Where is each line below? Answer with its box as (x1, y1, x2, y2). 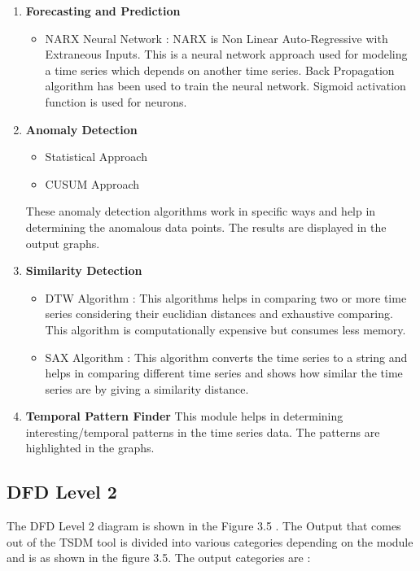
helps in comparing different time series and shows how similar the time (45, 364, 403, 381)
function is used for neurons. (45, 93, 187, 110)
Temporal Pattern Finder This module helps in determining (25, 408, 343, 425)
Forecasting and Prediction (25, 2, 181, 19)
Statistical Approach (45, 148, 147, 165)
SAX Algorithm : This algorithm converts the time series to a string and (45, 348, 408, 365)
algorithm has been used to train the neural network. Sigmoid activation (45, 77, 406, 94)
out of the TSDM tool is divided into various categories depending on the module (7, 533, 413, 550)
